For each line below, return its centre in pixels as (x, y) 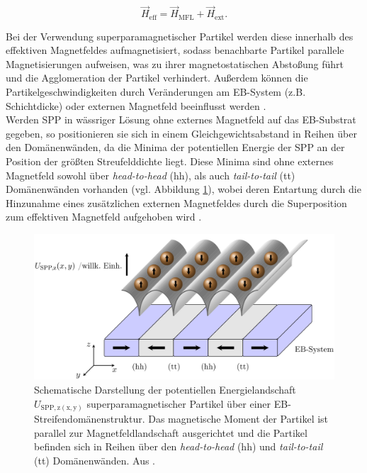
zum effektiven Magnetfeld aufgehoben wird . (104, 217)
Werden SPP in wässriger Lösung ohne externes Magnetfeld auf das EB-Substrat (181, 119)
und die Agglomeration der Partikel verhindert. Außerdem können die (157, 78)
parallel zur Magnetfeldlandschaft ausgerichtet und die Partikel (171, 432)
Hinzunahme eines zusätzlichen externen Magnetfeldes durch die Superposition (176, 202)
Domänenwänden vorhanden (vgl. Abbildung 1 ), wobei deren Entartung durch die (183, 189)
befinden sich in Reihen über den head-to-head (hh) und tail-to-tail (179, 446)
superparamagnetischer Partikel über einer (179, 403)
